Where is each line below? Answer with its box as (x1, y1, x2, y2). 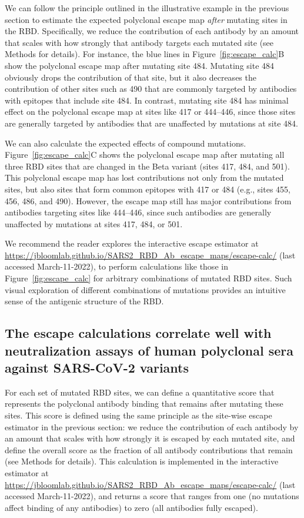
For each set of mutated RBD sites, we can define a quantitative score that (5, 386, 275, 398)
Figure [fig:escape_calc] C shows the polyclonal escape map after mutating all (5, 148, 285, 161)
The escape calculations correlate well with (5, 324, 272, 342)
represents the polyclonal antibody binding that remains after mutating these (5, 397, 283, 410)
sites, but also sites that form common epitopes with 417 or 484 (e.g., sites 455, (5, 182, 290, 195)
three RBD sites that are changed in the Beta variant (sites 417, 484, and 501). (5, 160, 290, 172)
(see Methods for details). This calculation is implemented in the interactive (5, 455, 279, 467)
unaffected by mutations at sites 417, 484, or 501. (5, 217, 183, 230)
